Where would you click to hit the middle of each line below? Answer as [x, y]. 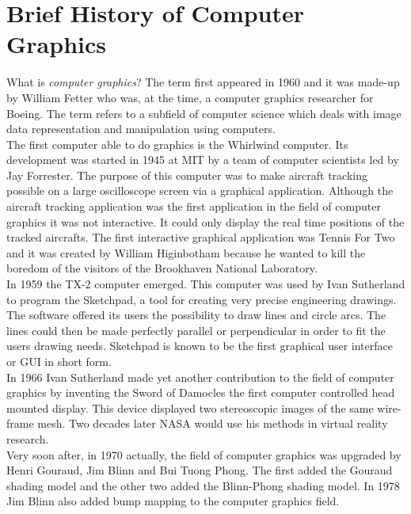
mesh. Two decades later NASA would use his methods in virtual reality [213, 423]
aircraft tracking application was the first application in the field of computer [194, 206]
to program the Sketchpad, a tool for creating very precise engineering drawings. [202, 299]
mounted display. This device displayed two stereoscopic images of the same [190, 407]
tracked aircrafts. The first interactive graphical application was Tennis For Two [201, 237]
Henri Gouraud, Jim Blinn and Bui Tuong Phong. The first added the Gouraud [200, 470]
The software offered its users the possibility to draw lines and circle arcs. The [196, 315]
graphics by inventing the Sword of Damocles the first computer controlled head [201, 392]
